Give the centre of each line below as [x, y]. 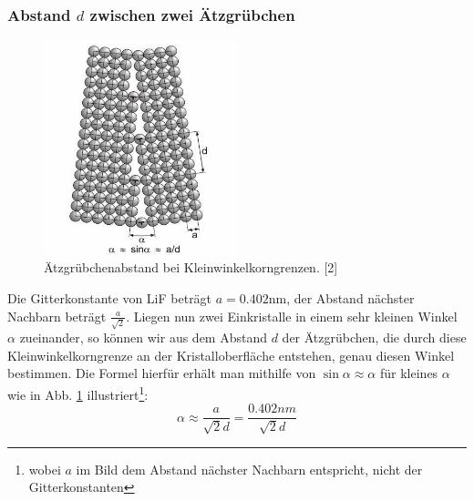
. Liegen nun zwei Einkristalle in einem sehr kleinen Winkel [292, 316]
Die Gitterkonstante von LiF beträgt [110, 297]
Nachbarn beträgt [57, 316]
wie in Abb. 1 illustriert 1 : [78, 393]
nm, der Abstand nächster [341, 297]
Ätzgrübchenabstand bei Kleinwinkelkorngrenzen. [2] [191, 267]
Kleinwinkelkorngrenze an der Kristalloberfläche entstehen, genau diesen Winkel [231, 355]
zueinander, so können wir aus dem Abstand [144, 337]
